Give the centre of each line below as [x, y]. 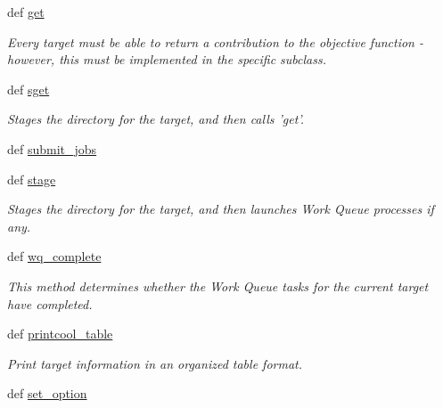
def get [26, 12]
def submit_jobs [52, 148]
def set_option [47, 393]
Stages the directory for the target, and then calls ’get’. [156, 119]
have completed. [50, 303]
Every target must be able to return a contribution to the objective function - [215, 41]
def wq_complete [54, 256]
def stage [32, 179]
